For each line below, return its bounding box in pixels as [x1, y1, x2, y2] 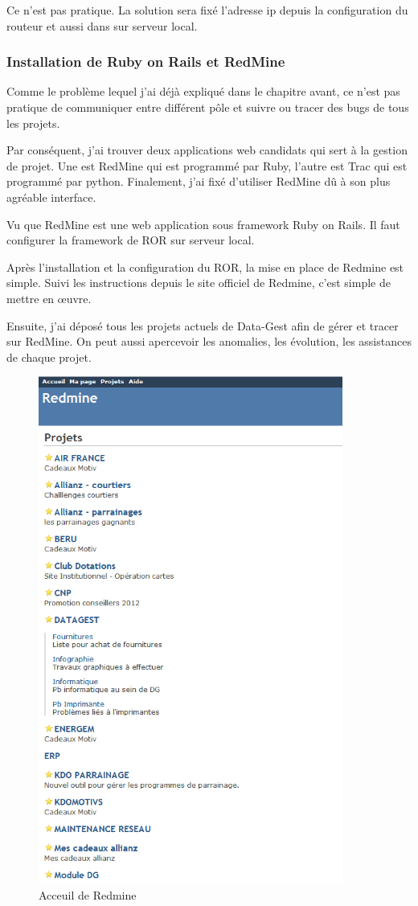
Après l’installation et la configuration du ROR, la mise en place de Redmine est [6, 258, 404, 275]
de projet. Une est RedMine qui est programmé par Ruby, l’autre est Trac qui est [6, 157, 408, 174]
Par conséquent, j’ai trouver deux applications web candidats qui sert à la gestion [6, 141, 408, 158]
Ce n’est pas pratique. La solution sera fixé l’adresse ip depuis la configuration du [6, 2, 408, 18]
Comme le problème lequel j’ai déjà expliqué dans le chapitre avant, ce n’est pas [6, 83, 400, 100]
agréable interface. [6, 188, 96, 205]
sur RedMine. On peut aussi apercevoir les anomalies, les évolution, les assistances [6, 333, 412, 350]
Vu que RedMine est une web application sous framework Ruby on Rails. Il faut [6, 215, 400, 232]
